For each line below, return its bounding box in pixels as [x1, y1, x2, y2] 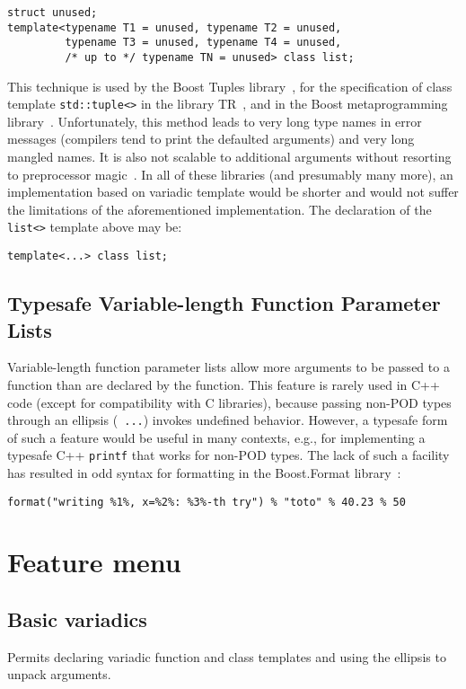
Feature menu [7, 543, 181, 580]
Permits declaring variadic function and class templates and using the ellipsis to [7, 647, 446, 666]
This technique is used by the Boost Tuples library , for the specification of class [7, 76, 453, 95]
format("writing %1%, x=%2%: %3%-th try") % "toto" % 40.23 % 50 [7, 495, 406, 508]
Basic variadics [7, 605, 147, 633]
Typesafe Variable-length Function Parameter [7, 289, 441, 317]
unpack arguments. [7, 665, 111, 684]
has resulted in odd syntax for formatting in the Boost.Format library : [7, 464, 401, 482]
